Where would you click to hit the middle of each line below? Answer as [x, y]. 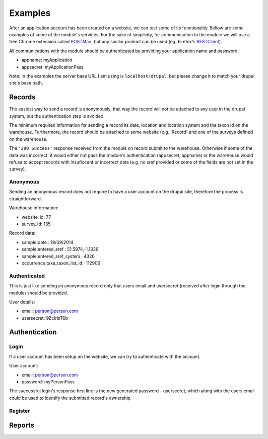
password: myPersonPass [48, 382]
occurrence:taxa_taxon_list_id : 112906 [61, 263]
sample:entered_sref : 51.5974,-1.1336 [60, 249]
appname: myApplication [47, 60]
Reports [22, 425]
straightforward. [26, 198]
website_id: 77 [36, 217]
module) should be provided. [39, 293]
